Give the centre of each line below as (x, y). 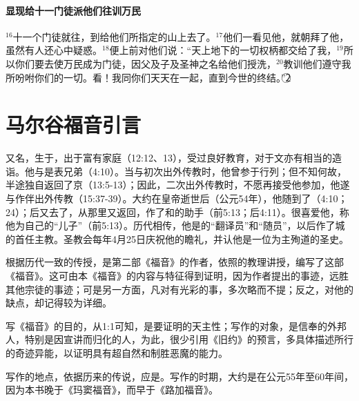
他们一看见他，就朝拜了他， (286, 36)
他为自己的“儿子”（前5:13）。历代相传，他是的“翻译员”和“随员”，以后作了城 (175, 225)
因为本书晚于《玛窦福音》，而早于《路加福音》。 (112, 390)
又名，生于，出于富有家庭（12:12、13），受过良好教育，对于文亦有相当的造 (174, 158)
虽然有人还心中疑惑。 (54, 50)
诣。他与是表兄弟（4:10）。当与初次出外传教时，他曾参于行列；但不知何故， (176, 171)
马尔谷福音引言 (74, 125)
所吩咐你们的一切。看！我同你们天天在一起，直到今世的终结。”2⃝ (148, 77)
